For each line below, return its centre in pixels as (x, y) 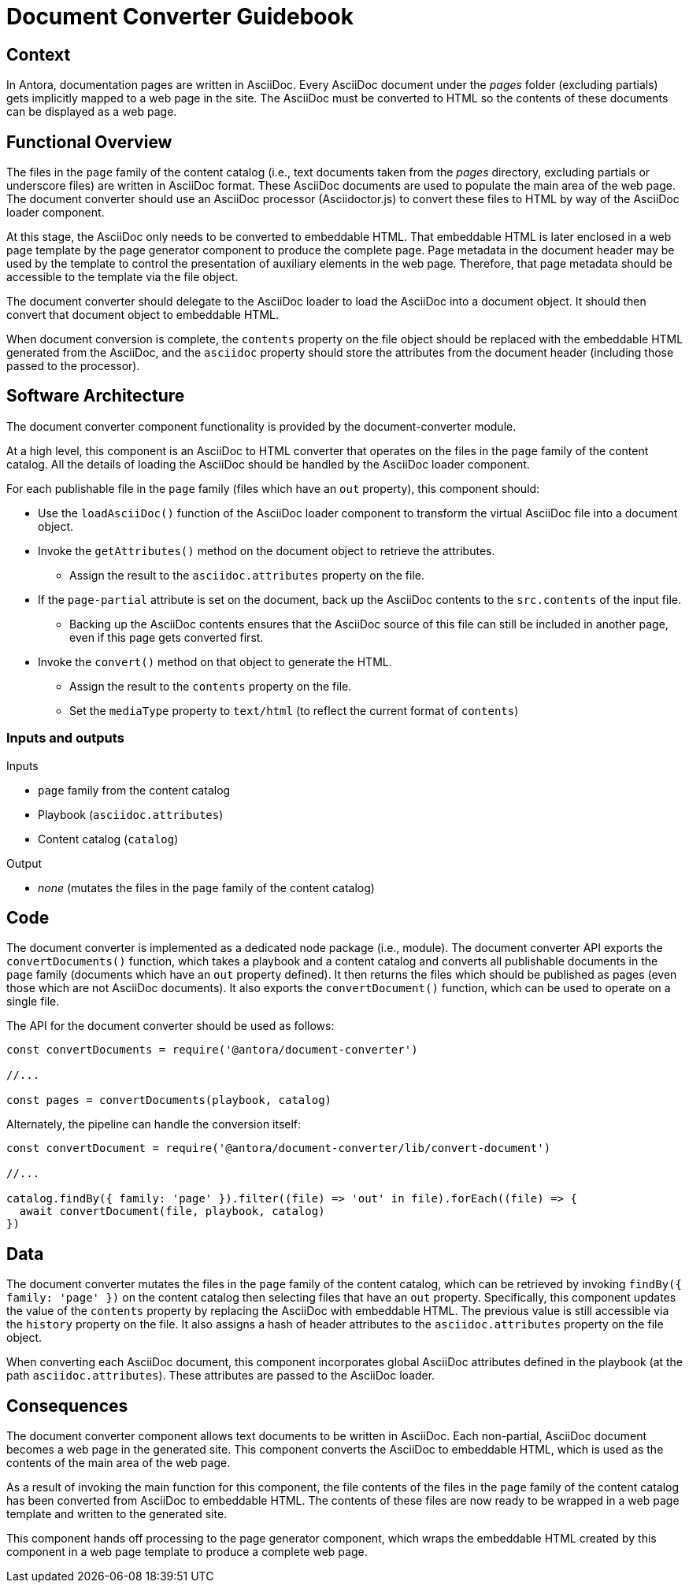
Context (39, 54)
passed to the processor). (73, 366)
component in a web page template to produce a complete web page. (187, 1552)
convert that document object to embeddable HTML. (143, 315)
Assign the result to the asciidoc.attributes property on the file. (247, 575)
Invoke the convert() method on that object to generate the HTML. (215, 661)
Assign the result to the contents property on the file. (211, 686)
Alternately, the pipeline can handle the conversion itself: (154, 1124)
